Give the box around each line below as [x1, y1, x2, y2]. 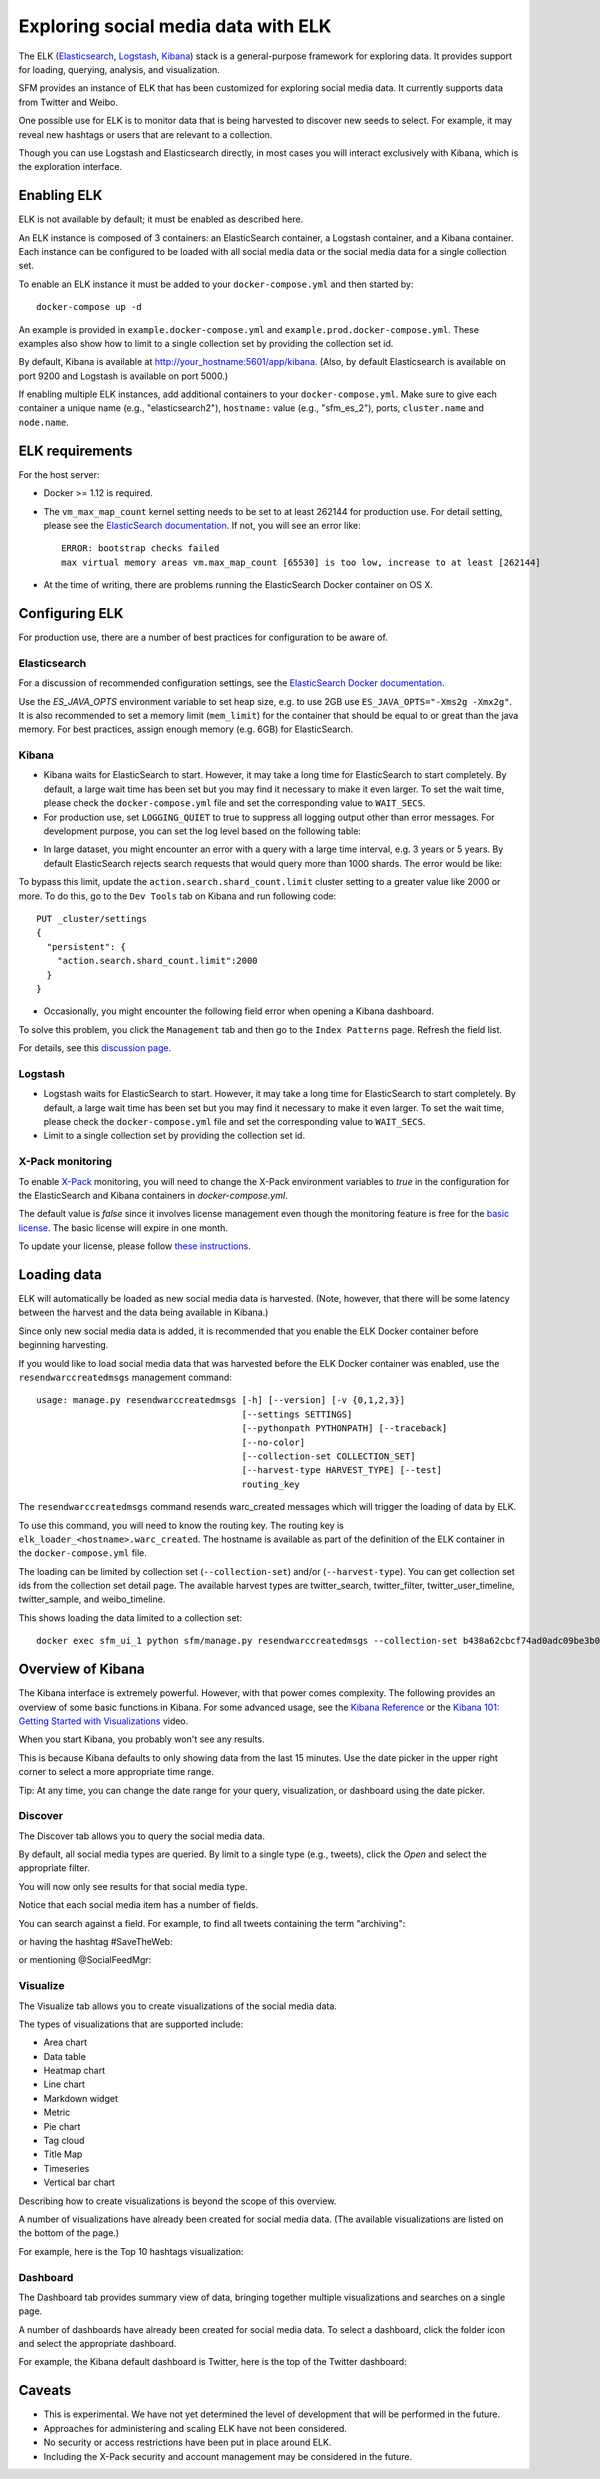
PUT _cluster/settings [36, 913, 148, 924]
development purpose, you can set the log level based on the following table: [43, 825, 362, 837]
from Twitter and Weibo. [18, 96, 119, 108]
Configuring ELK [18, 605, 124, 622]
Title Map [43, 2148, 83, 2160]
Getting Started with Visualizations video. [18, 1715, 189, 1727]
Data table [43, 2050, 87, 2062]
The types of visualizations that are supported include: [18, 2018, 244, 2030]
